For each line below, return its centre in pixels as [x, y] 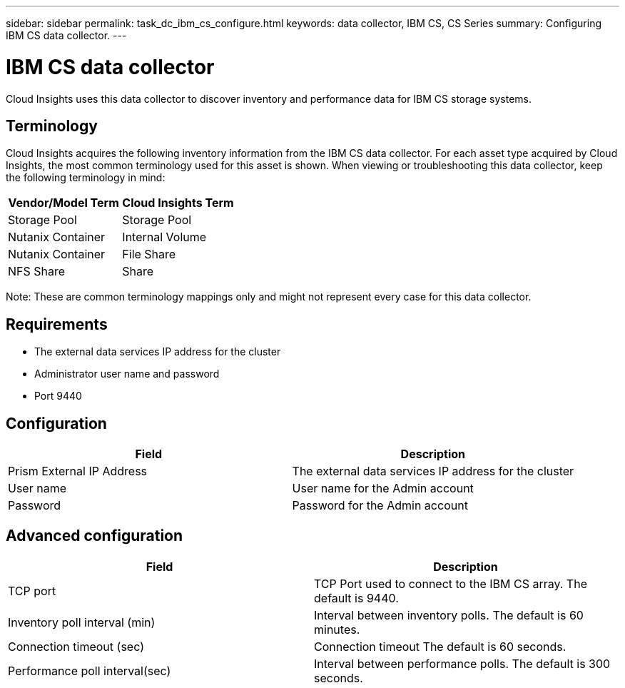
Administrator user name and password [127, 374]
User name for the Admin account [383, 489]
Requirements [57, 324]
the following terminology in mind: [86, 178]
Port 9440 [58, 396]
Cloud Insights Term [178, 203]
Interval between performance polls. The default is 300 [462, 663]
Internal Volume [164, 237]
